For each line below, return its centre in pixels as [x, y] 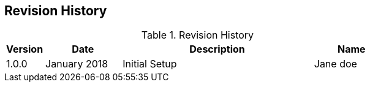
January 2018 [77, 64]
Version [25, 49]
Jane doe [335, 64]
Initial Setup [150, 64]
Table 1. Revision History [198, 35]
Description [217, 49]
